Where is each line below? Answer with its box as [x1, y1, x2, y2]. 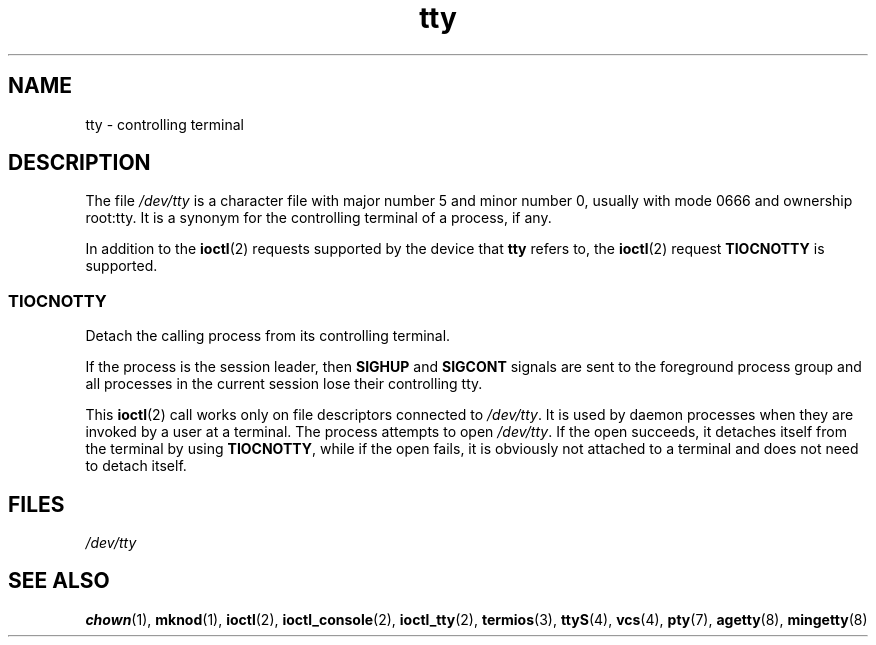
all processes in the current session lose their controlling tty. [85, 375, 483, 393]
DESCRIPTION [8, 150, 151, 176]
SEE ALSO [8, 568, 110, 594]
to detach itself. [85, 457, 187, 475]
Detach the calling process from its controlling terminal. [85, 327, 451, 345]
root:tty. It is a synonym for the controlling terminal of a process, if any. [85, 209, 552, 227]
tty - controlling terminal [85, 115, 244, 133]
